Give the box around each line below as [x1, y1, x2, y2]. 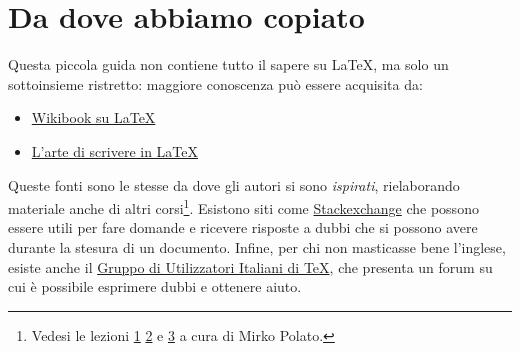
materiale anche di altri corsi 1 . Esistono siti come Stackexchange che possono [8, 195, 479, 218]
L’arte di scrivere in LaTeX [31, 140, 199, 161]
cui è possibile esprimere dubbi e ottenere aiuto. [8, 276, 302, 297]
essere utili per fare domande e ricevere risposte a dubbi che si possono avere [8, 217, 478, 238]
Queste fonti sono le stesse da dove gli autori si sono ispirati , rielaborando [8, 174, 460, 195]
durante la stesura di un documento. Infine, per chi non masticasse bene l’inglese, [8, 236, 506, 257]
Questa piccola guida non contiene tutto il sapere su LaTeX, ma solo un [8, 54, 449, 75]
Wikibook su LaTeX [31, 107, 156, 128]
